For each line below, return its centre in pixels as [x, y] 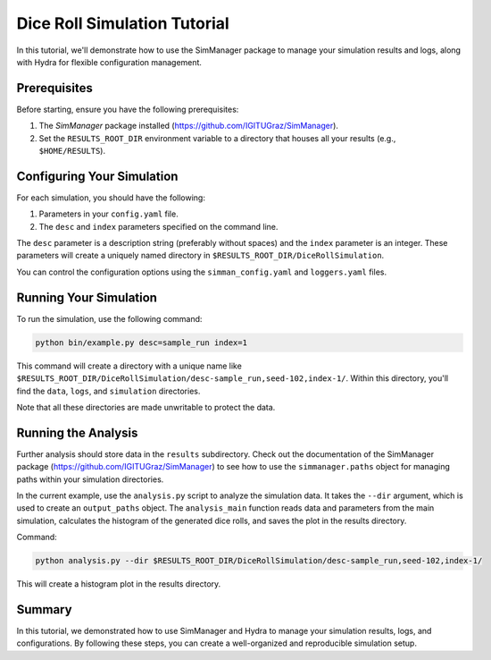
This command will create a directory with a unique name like [129, 366]
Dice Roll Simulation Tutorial [123, 23]
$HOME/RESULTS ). [72, 151]
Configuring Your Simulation [97, 176]
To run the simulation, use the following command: [109, 318]
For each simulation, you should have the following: [111, 198]
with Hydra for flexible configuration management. [109, 62]
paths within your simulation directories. [90, 479]
